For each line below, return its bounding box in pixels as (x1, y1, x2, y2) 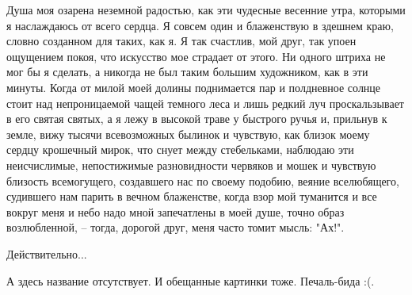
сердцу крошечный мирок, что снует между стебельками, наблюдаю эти (6, 141, 354, 158)
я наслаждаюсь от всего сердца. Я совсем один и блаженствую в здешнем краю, (6, 17, 394, 33)
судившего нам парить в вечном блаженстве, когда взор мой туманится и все (6, 188, 377, 205)
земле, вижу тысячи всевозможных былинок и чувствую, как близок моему (6, 125, 370, 142)
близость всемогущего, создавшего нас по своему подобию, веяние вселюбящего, (6, 172, 399, 189)
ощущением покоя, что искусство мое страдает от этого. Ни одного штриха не (6, 48, 386, 64)
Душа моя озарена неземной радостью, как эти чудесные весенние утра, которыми (6, 2, 406, 17)
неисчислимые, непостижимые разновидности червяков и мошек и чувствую (6, 156, 376, 173)
